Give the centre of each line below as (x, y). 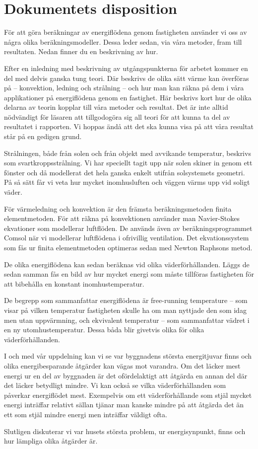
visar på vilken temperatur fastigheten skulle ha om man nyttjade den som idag (125, 310)
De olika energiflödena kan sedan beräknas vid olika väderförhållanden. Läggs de (127, 264)
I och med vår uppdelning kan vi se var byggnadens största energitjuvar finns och (128, 356)
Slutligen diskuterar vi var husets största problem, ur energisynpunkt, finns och (125, 431)
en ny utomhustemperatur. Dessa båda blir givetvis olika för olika (104, 330)
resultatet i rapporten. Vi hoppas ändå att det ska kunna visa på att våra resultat (129, 126)
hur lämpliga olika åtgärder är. (51, 441)
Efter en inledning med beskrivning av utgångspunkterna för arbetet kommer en (126, 68)
